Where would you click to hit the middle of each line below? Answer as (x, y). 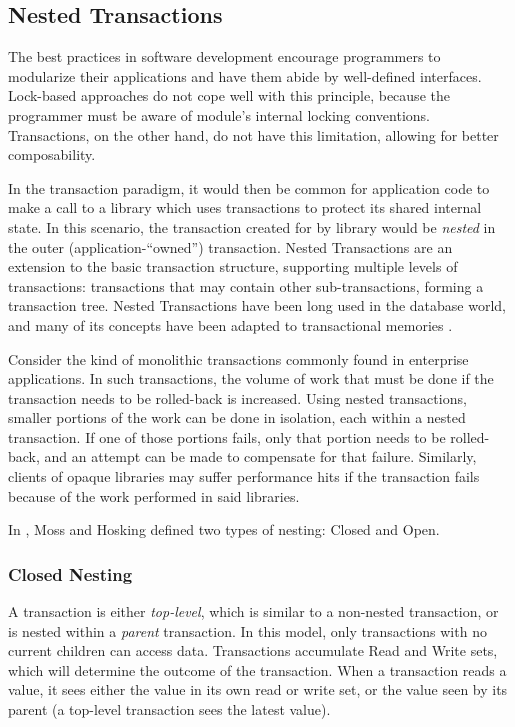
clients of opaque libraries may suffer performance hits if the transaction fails (244, 476)
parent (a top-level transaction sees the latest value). (169, 709)
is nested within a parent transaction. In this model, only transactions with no (247, 630)
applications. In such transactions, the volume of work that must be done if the (251, 378)
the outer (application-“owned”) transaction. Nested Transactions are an (230, 246)
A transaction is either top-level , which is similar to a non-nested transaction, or (253, 611)
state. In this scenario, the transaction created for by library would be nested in (252, 226)
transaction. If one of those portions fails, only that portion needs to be (227, 436)
